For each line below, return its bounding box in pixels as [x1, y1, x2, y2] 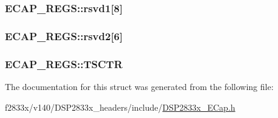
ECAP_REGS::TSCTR [5, 56, 123, 71]
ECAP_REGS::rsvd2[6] [5, 28, 123, 43]
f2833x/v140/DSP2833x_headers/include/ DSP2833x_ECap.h [5, 100, 236, 113]
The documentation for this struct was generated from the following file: [5, 80, 274, 92]
